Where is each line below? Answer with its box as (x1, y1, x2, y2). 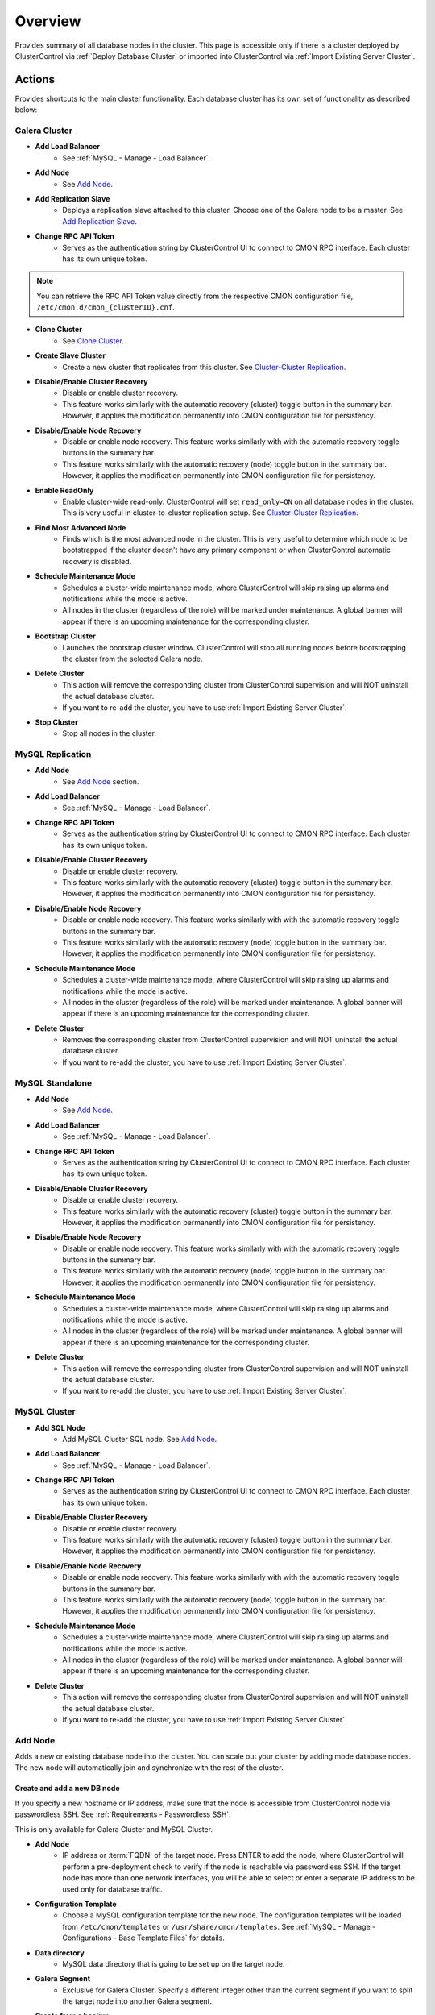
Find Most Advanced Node (35, 522, 126, 532)
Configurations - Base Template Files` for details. (62, 1933, 225, 1942)
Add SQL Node (35, 1423, 85, 1432)
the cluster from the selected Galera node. (62, 654, 203, 663)
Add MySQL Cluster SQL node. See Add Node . (62, 1434, 217, 1444)
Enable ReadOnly (35, 485, 94, 495)
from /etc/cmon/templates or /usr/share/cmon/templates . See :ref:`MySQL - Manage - (62, 1922, 376, 1931)
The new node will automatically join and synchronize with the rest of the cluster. (14, 1763, 284, 1772)
